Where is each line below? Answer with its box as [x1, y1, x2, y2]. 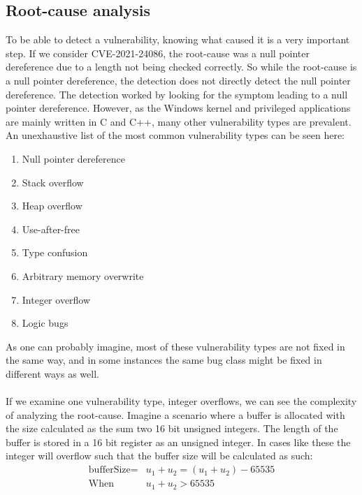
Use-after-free [22, 221, 80, 236]
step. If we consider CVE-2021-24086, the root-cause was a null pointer [6, 45, 310, 60]
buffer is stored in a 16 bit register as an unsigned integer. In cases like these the [6, 434, 351, 449]
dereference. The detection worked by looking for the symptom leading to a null [6, 87, 348, 101]
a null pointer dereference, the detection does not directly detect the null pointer [6, 73, 351, 87]
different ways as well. [6, 366, 99, 381]
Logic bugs [22, 316, 68, 330]
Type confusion [22, 245, 88, 260]
